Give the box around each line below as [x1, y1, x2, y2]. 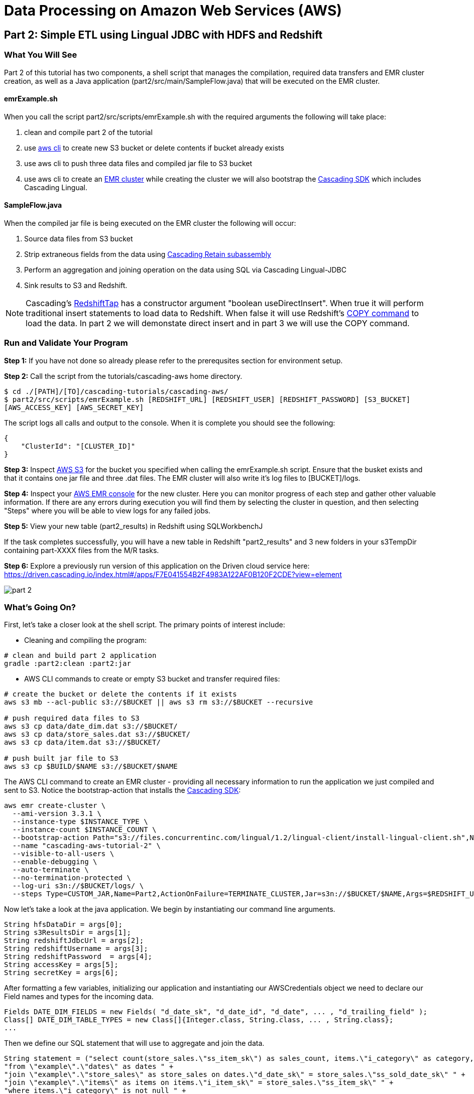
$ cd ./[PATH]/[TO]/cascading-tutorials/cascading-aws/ [4, 387, 228, 395]
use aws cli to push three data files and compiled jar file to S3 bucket [24, 159, 253, 168]
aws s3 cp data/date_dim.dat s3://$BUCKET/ [4, 722, 178, 731]
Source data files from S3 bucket [24, 234, 133, 243]
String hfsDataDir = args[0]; [4, 920, 123, 929]
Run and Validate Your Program [4, 338, 128, 348]
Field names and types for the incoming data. [4, 992, 154, 1001]
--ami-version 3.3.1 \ [12, 809, 101, 818]
